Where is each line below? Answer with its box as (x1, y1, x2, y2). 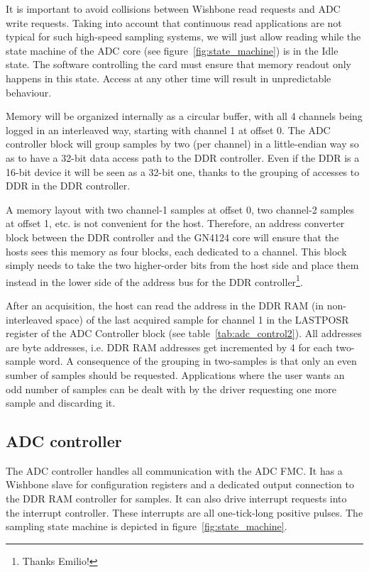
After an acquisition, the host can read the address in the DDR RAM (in (6, 297, 324, 312)
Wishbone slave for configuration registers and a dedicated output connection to (6, 477, 354, 492)
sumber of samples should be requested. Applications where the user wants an (6, 367, 345, 382)
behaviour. (6, 84, 52, 99)
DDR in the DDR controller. (6, 178, 131, 193)
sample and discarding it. (6, 395, 116, 410)
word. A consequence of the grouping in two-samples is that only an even (38, 353, 357, 368)
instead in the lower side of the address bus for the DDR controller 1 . (6, 272, 303, 289)
